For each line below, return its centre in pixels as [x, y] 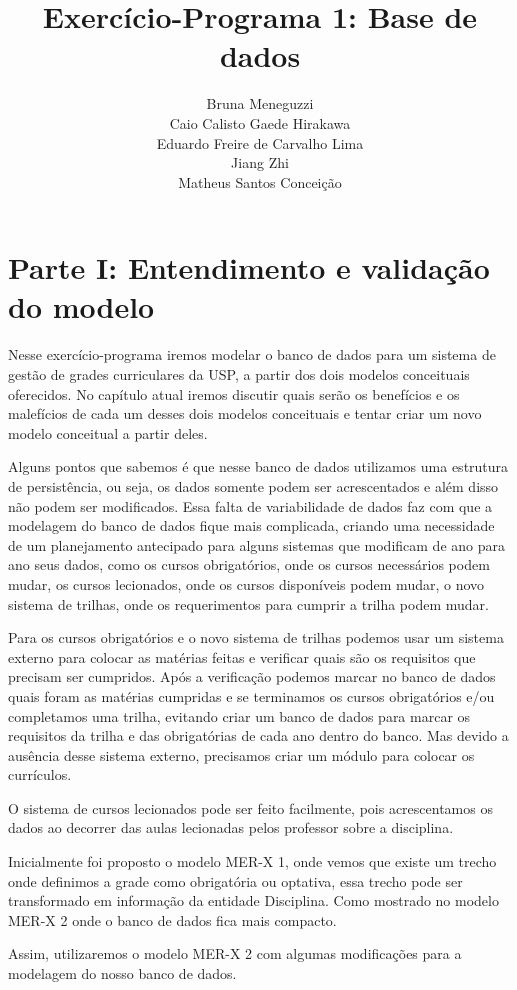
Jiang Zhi [260, 162]
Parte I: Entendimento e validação [249, 267]
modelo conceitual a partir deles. [108, 432]
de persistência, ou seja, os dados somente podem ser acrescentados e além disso [253, 485]
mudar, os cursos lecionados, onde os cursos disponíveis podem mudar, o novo [246, 583]
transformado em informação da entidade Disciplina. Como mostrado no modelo [253, 900]
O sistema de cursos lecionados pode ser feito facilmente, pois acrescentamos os [250, 807]
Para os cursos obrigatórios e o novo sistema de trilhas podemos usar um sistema [256, 637]
